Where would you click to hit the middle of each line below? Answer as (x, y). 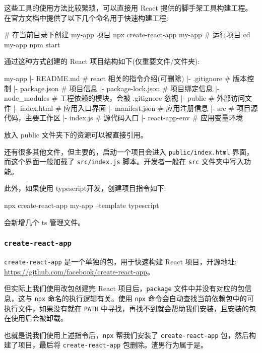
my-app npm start (32, 44)
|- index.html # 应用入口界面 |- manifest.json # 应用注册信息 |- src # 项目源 (136, 108)
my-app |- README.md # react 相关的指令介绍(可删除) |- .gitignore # (117, 78)
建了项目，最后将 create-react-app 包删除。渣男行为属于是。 (106, 345)
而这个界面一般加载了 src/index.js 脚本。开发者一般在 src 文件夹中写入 (124, 161)
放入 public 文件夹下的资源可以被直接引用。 (76, 134)
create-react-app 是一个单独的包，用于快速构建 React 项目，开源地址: (120, 261)
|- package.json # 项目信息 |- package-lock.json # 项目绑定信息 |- (116, 88)
